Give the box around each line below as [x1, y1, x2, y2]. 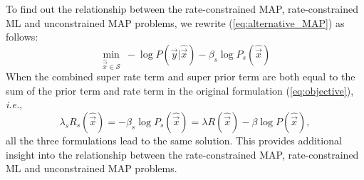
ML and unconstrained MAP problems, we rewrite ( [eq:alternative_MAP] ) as [6, 15, 345, 30]
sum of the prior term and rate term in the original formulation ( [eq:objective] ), [6, 83, 354, 97]
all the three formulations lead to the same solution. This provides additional [6, 132, 342, 147]
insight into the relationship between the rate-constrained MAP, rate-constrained [6, 147, 359, 162]
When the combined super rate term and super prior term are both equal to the [6, 69, 355, 84]
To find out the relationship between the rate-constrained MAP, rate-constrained [6, 1, 358, 16]
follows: [6, 29, 38, 44]
